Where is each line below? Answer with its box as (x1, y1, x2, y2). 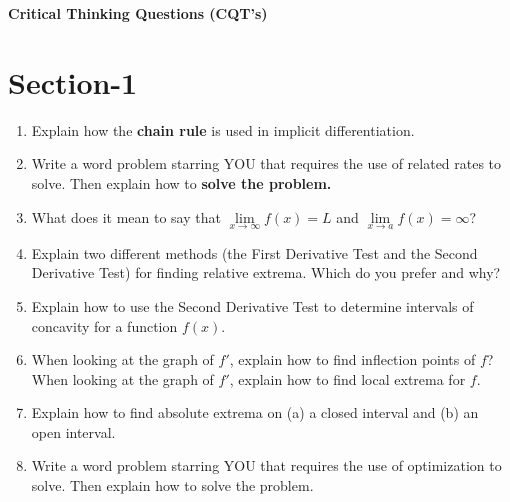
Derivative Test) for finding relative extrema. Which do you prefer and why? (31, 262, 501, 283)
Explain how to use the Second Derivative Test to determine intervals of (31, 295, 474, 316)
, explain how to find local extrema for (229, 368, 466, 389)
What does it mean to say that (31, 206, 221, 227)
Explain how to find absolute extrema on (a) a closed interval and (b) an (31, 402, 479, 423)
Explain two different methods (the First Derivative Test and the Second (31, 242, 478, 263)
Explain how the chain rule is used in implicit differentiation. (31, 119, 415, 140)
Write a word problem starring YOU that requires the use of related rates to (31, 153, 502, 174)
